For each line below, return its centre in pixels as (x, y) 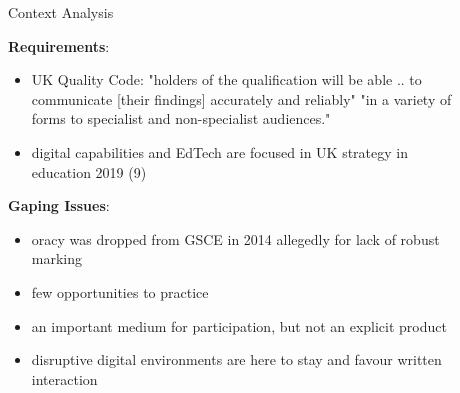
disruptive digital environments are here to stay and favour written (236, 359)
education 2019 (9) (89, 171)
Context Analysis (61, 12)
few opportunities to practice (120, 291)
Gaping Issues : (59, 205)
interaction (64, 378)
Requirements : (59, 45)
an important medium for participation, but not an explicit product (239, 325)
